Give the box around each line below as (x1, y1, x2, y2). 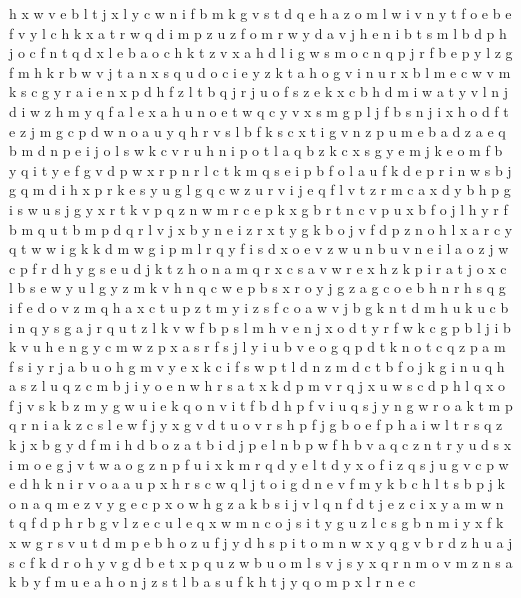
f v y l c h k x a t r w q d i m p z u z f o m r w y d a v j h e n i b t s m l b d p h (9, 22, 507, 43)
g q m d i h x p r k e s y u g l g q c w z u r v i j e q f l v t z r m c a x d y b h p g (9, 179, 511, 200)
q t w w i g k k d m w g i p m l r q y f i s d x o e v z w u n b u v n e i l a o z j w (9, 238, 509, 259)
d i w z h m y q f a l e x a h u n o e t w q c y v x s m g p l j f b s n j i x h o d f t (9, 100, 509, 121)
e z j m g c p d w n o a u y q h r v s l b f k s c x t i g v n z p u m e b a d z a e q (9, 120, 506, 141)
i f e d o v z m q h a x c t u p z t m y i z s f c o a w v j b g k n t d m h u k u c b (9, 296, 509, 317)
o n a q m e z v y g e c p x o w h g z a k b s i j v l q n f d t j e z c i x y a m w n (9, 492, 504, 513)
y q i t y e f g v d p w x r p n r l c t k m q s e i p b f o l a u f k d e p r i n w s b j (9, 159, 512, 180)
